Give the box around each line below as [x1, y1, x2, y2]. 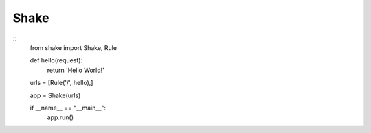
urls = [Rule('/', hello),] [30, 79, 93, 87]
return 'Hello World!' [47, 66, 104, 74]
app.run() [47, 113, 74, 121]
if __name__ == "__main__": [30, 104, 106, 112]
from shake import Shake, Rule [30, 43, 117, 51]
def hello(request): [30, 56, 82, 64]
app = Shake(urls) [30, 91, 81, 99]
